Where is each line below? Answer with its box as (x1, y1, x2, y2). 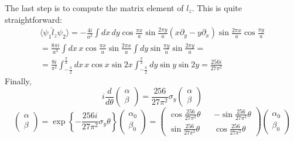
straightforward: (5, 13, 62, 25)
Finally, (5, 74, 32, 87)
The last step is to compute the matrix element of (5, 2, 184, 13)
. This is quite (192, 2, 242, 13)
